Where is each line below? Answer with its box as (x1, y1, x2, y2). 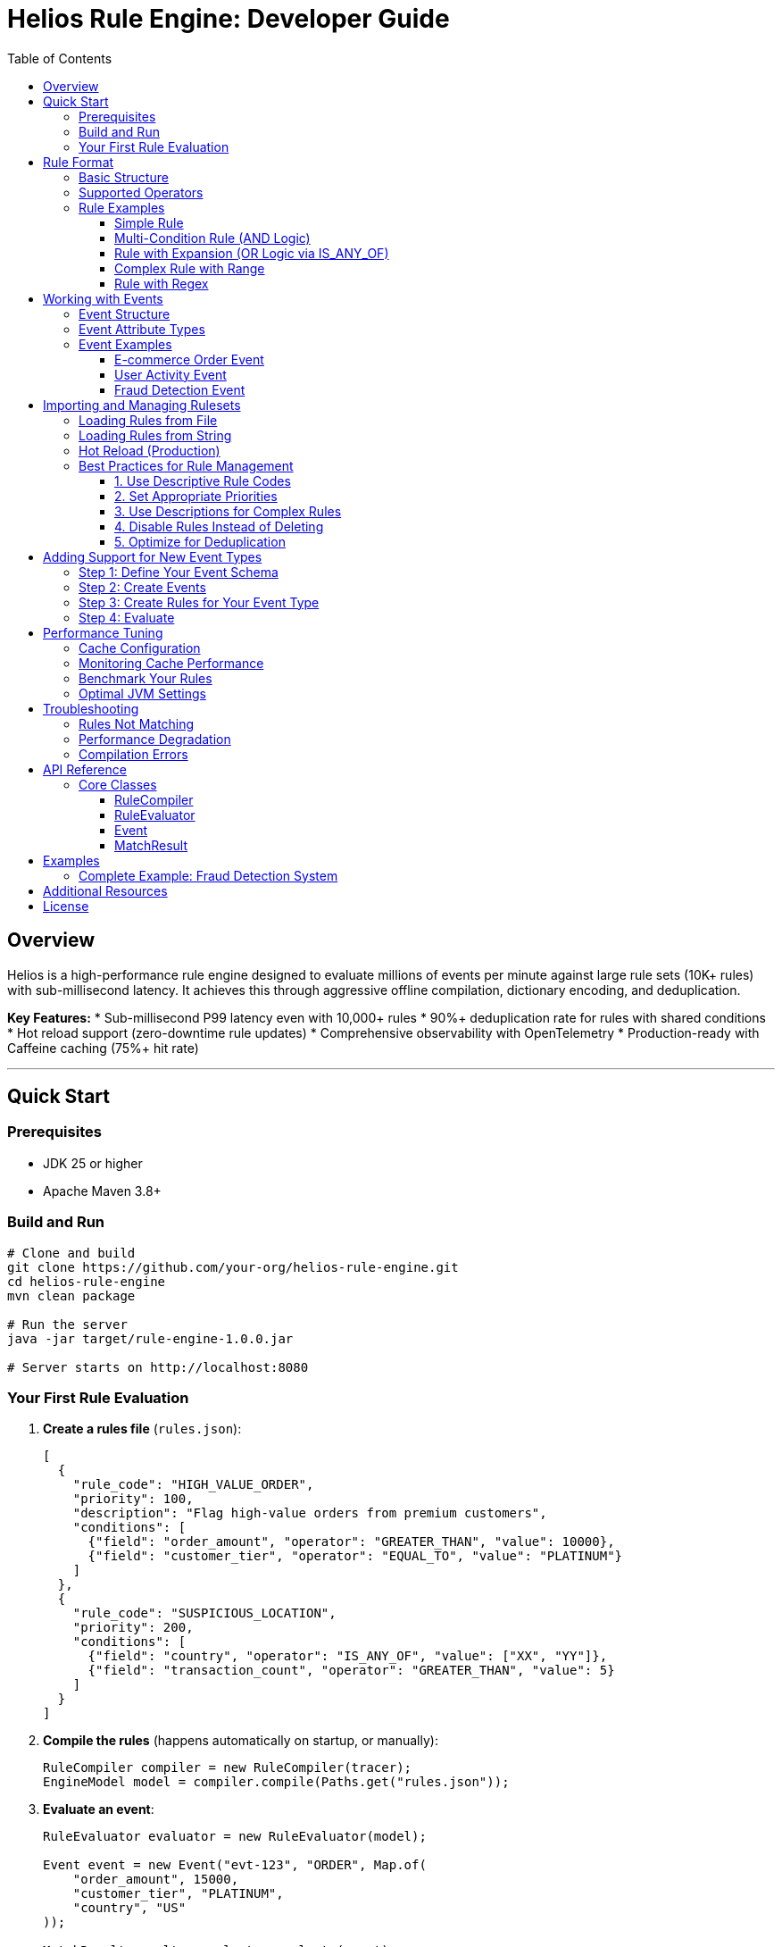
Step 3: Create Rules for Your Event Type (79, 594, 320, 610)
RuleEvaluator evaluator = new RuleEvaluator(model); (43, 1829, 427, 1844)
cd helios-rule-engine (7, 1274, 166, 1289)
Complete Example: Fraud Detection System (79, 867, 338, 883)
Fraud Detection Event (114, 381, 245, 397)
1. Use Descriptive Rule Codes (114, 472, 291, 489)
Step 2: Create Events (79, 579, 206, 595)
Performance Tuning (43, 624, 163, 640)
